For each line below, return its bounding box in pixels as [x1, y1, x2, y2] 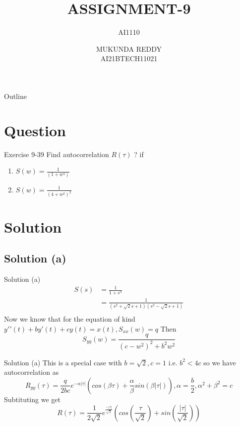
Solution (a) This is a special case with [4, 357, 122, 367]
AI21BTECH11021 [100, 53, 158, 64]
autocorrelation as [4, 367, 59, 377]
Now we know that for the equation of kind [4, 314, 135, 324]
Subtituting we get [4, 394, 60, 404]
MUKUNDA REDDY [96, 43, 162, 54]
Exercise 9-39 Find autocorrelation [4, 149, 109, 159]
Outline [4, 90, 27, 101]
